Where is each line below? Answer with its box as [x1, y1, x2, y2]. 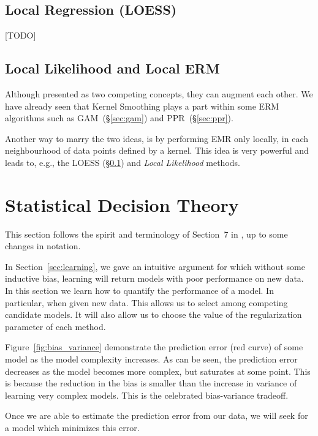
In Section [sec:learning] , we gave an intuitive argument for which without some [5, 260, 305, 272]
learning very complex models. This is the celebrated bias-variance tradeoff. [5, 388, 289, 401]
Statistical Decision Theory [5, 192, 239, 217]
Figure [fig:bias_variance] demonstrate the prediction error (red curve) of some [5, 340, 303, 353]
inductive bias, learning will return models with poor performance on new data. [5, 272, 304, 285]
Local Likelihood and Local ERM [5, 59, 220, 78]
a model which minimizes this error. [5, 421, 140, 434]
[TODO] [5, 29, 36, 42]
